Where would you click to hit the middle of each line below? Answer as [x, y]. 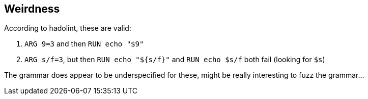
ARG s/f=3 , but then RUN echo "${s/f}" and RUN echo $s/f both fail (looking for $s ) [175, 60]
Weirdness [32, 9]
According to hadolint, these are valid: [68, 28]
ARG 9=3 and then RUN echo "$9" [84, 44]
